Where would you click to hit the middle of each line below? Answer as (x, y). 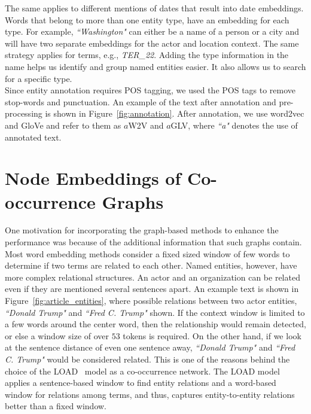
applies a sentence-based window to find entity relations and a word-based (141, 383)
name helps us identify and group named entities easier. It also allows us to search (155, 66)
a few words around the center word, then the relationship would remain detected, (155, 324)
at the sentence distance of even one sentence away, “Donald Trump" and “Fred (150, 347)
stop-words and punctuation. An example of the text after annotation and (141, 101)
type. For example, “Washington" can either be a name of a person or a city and (152, 31)
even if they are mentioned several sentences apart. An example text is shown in (152, 289)
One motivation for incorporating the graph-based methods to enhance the (142, 230)
